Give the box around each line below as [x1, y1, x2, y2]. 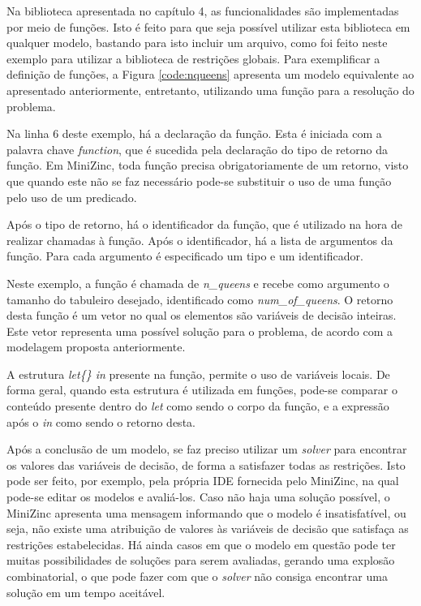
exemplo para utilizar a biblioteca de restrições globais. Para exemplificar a [6, 49, 380, 67]
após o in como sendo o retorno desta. [6, 413, 195, 430]
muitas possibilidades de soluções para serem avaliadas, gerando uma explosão [6, 552, 395, 569]
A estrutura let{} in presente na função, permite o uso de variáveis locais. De [6, 365, 390, 382]
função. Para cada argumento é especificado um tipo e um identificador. [6, 247, 363, 264]
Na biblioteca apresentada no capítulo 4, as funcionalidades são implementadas [6, 2, 399, 19]
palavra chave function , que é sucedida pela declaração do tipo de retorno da [6, 140, 388, 157]
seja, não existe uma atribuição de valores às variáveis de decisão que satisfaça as [6, 520, 409, 537]
